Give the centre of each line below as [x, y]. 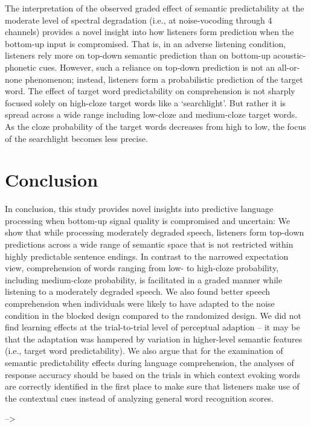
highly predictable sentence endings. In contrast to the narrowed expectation [147, 256]
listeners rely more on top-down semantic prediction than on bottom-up [138, 55]
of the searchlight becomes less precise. [76, 138]
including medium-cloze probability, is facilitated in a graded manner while [144, 279]
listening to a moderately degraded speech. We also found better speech [138, 291]
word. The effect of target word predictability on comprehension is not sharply [150, 91]
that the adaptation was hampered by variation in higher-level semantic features [154, 339]
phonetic [21, 67]
